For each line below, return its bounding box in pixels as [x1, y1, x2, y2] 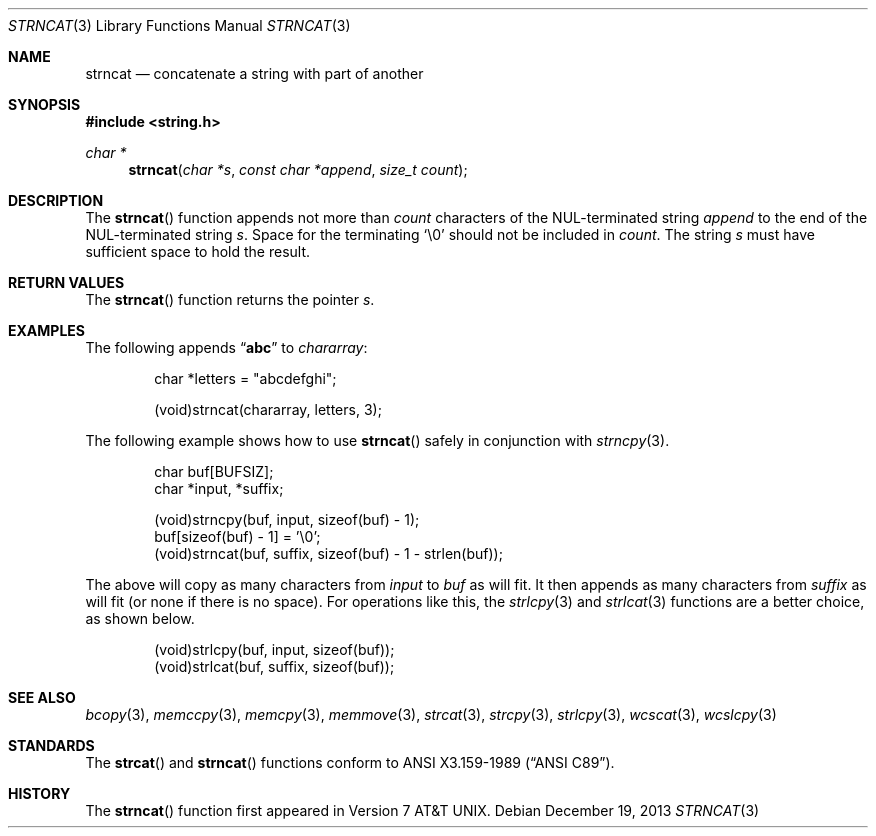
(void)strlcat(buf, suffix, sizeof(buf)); [154, 658, 395, 675]
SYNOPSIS [8, 96, 81, 113]
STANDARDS [8, 737, 95, 754]
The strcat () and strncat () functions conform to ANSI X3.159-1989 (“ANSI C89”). [85, 754, 615, 771]
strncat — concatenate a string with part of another [85, 65, 424, 82]
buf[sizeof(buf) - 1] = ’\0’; [154, 528, 321, 545]
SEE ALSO [8, 689, 76, 706]
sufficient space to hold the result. [85, 243, 311, 260]
